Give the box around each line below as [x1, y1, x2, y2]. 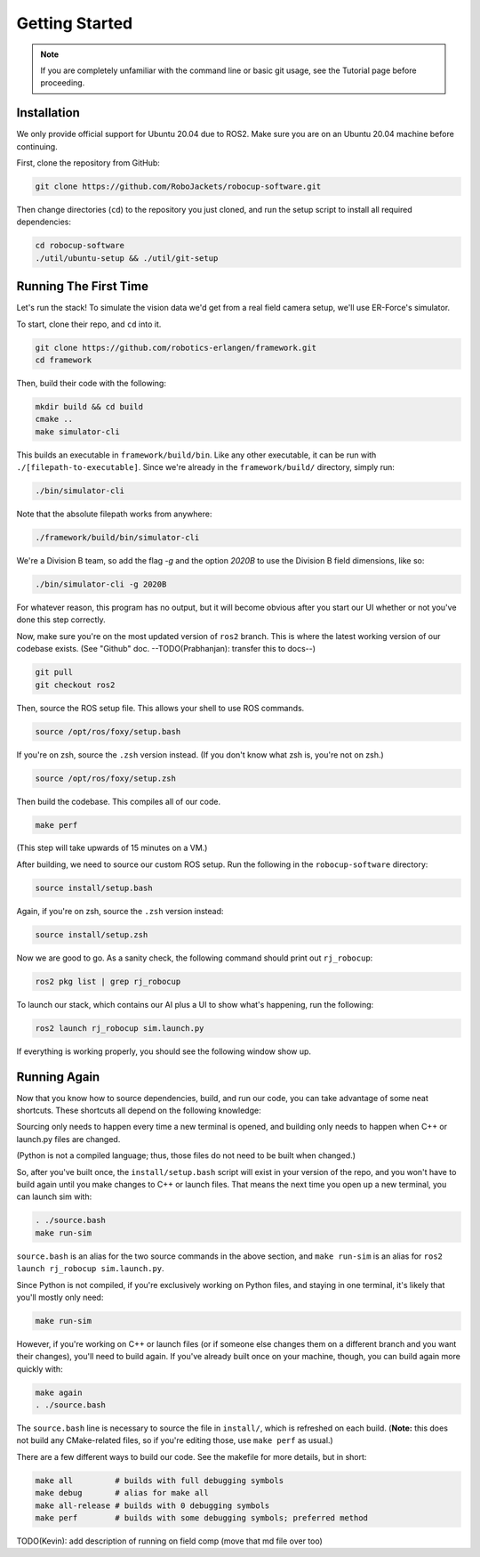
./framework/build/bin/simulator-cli [35, 532, 200, 543]
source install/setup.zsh [35, 929, 148, 939]
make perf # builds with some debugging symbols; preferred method [35, 1512, 369, 1522]
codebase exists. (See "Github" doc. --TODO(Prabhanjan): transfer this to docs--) [16, 644, 316, 654]
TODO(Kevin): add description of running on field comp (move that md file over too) [16, 1536, 324, 1546]
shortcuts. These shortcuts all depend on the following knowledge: [16, 1105, 261, 1116]
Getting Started [16, 13, 133, 33]
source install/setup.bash [35, 882, 153, 893]
